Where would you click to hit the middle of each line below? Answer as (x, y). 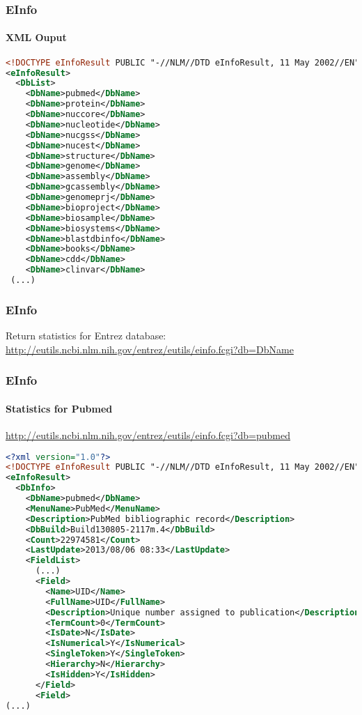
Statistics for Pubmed (59, 408)
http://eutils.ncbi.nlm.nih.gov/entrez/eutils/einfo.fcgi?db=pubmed (148, 435)
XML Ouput (36, 37)
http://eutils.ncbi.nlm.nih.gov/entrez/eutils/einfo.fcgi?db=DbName (150, 349)
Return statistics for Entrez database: (86, 336)
